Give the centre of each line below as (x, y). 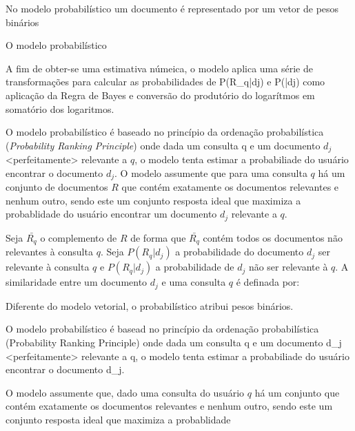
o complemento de (79, 237)
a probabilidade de (195, 267)
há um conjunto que (297, 392)
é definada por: (268, 282)
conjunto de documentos (57, 187)
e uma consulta (194, 282)
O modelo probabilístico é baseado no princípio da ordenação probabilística (165, 132)
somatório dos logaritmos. (60, 108)
